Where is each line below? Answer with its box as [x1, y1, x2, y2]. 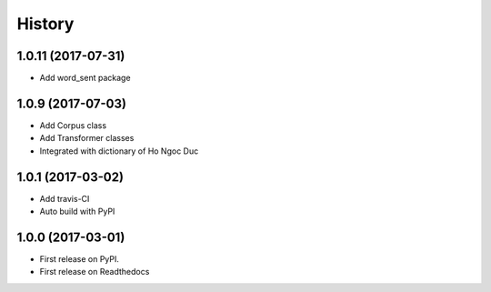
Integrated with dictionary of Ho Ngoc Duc [39, 146, 199, 156]
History [16, 14, 75, 34]
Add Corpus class [39, 119, 107, 131]
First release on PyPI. [39, 253, 120, 264]
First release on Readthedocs [39, 267, 150, 277]
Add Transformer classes [39, 133, 135, 144]
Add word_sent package [39, 73, 131, 84]
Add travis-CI [39, 193, 90, 204]
